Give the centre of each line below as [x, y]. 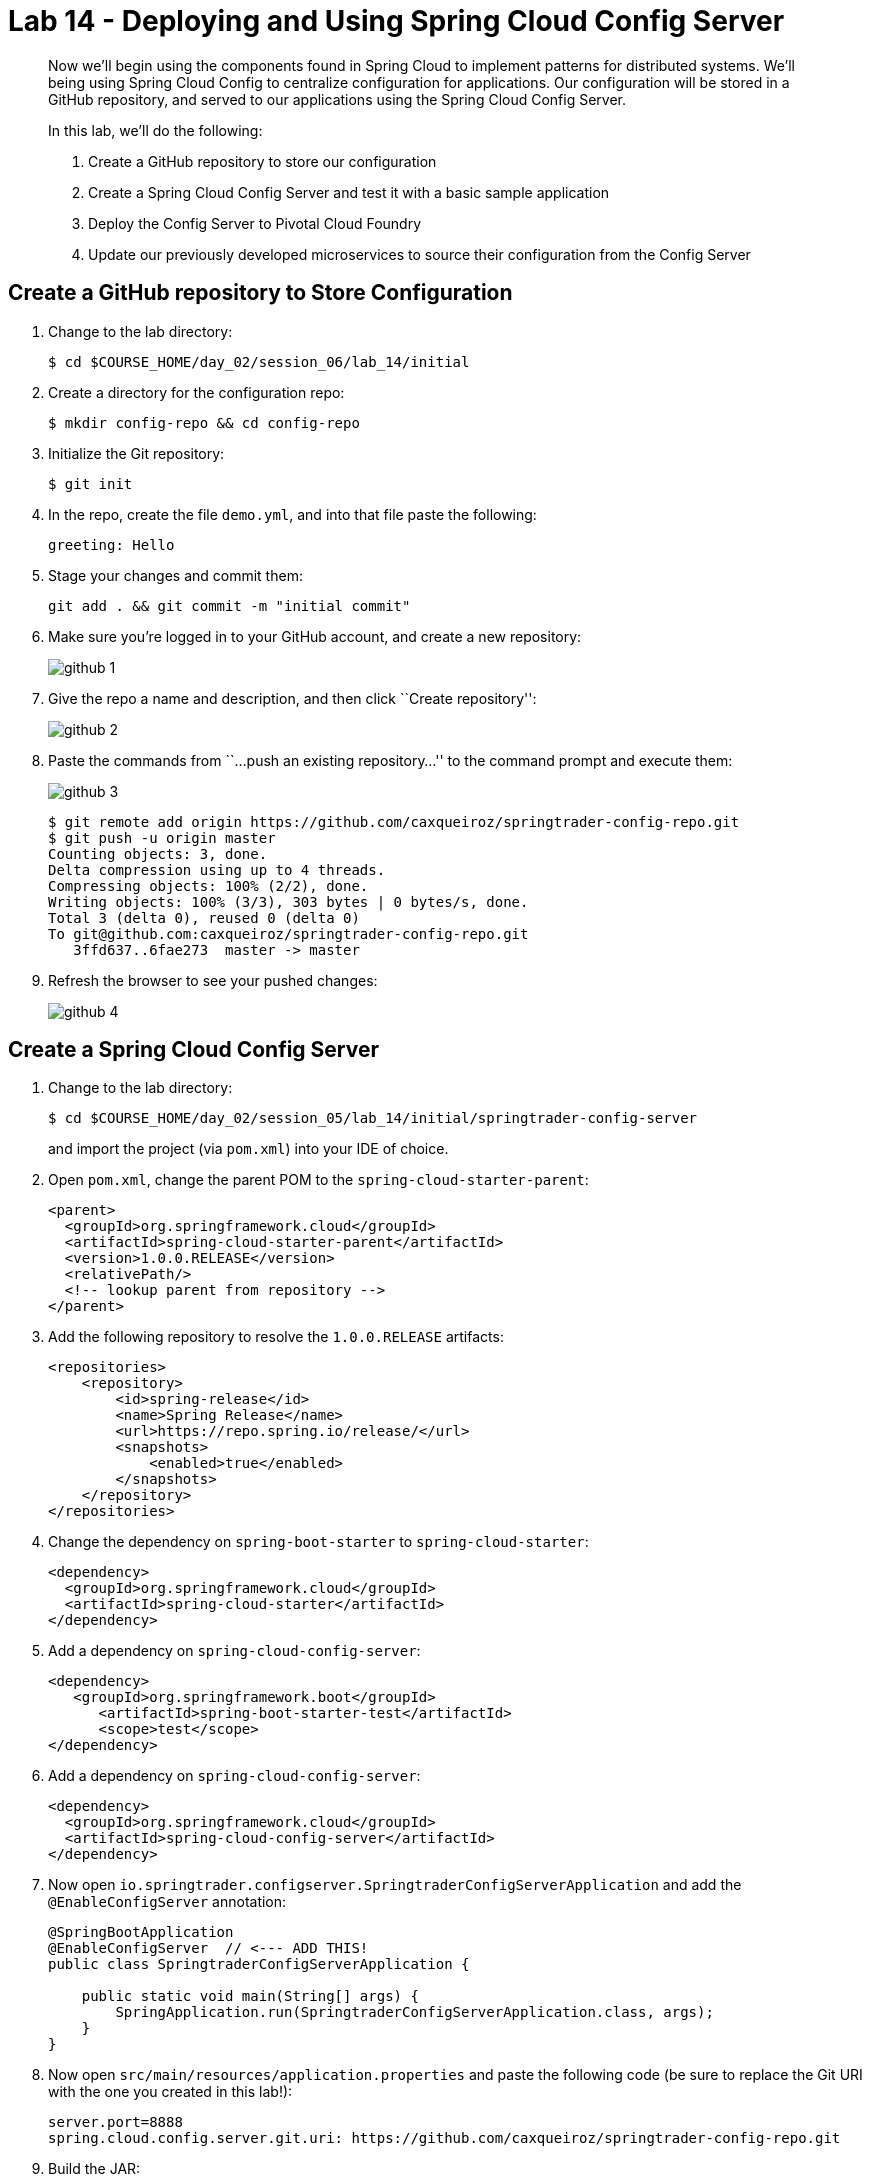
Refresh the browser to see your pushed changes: [213, 980]
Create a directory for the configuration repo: [196, 392]
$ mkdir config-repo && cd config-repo [204, 422]
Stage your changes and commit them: [175, 575]
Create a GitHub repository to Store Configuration [260, 293]
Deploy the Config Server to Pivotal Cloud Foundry [255, 223]
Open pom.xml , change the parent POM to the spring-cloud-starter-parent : [318, 1180]
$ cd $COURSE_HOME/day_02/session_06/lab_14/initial [259, 361]
